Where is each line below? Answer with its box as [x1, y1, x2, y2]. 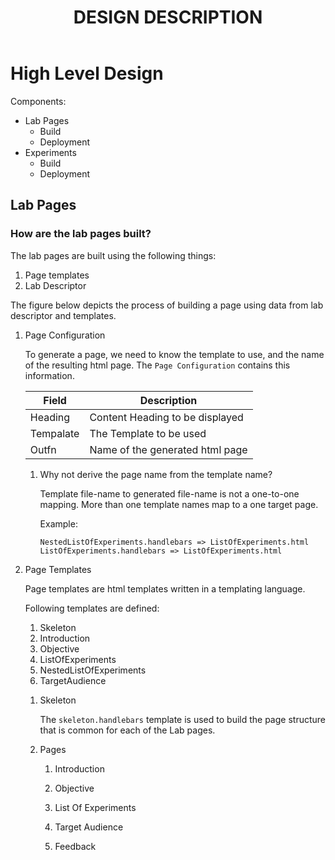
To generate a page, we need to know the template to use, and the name [24, 348, 325, 360]
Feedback [54, 840, 97, 852]
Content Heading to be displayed [89, 410, 244, 424]
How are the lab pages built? [10, 227, 152, 241]
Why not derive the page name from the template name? [39, 468, 273, 480]
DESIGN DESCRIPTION [73, 6, 263, 29]
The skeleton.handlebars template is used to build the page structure [39, 713, 326, 725]
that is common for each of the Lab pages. [39, 724, 216, 736]
